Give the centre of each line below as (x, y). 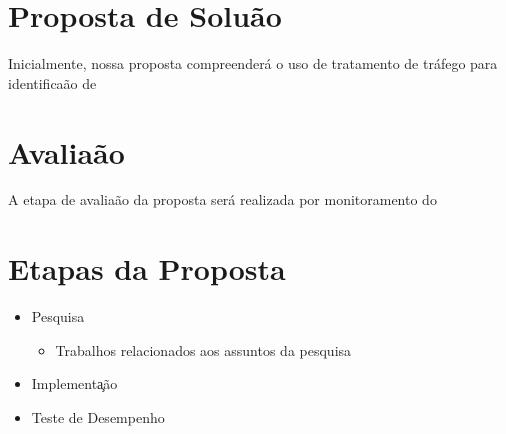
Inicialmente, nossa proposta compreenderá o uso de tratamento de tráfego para (253, 63)
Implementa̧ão (74, 383)
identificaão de (52, 82)
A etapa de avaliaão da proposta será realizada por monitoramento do (222, 199)
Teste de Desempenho (98, 416)
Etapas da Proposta (147, 268)
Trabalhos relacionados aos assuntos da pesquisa (203, 349)
